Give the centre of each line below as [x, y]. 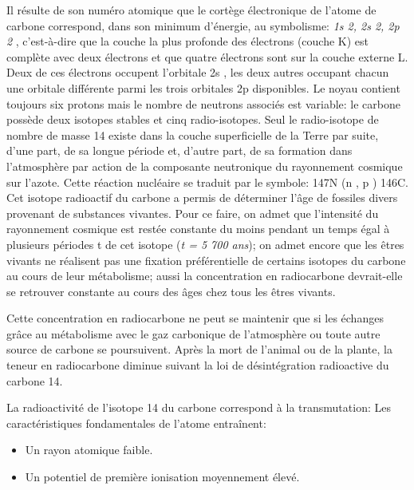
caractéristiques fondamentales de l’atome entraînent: [136, 423]
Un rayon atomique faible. [89, 450]
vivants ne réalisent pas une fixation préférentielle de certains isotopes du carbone [206, 260]
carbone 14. [35, 380]
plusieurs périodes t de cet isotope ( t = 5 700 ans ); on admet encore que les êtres [205, 244]
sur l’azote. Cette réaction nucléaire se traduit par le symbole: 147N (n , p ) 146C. [207, 182]
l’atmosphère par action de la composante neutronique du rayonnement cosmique [205, 166]
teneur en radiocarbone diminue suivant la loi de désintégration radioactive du [198, 365]
